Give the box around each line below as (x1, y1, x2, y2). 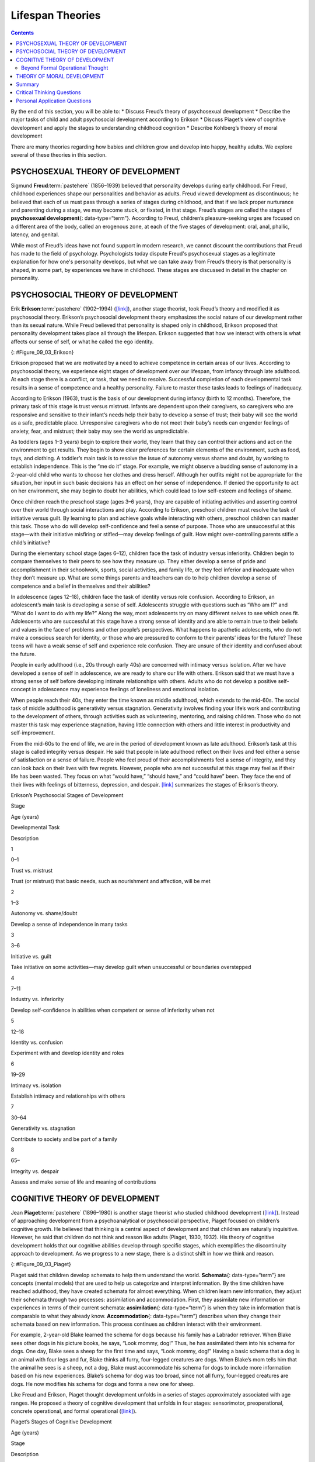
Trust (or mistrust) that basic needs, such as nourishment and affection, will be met (10, 878, 211, 885)
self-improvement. (10, 729, 55, 736)
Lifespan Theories (10, 9, 101, 22)
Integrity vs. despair (10, 1167, 60, 1175)
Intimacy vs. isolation (10, 1082, 61, 1089)
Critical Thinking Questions (16, 89, 81, 96)
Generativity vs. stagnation (10, 1125, 76, 1132)
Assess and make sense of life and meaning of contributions (10, 1178, 156, 1185)
